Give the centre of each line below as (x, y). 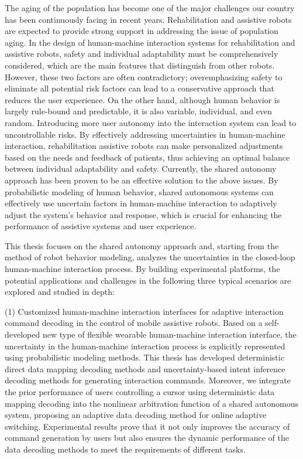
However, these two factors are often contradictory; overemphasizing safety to (144, 76)
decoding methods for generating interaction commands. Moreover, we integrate (148, 380)
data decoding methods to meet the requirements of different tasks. (125, 449)
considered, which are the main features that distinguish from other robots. (140, 65)
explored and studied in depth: (60, 292)
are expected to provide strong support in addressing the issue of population (142, 31)
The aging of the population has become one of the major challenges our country (150, 8)
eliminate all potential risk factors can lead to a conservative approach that (140, 88)
